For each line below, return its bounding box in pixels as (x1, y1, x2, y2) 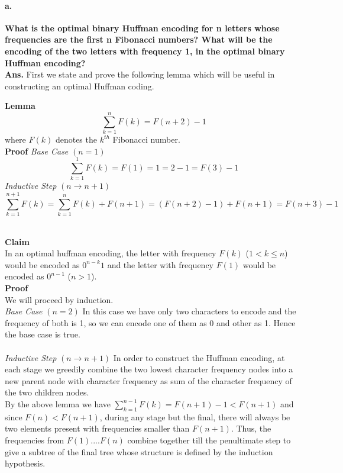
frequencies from (5, 434, 64, 446)
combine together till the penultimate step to (127, 434, 291, 446)
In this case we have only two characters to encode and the (82, 305, 296, 317)
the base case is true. (5, 328, 80, 340)
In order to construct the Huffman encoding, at (113, 351, 285, 363)
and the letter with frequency (107, 258, 213, 271)
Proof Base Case (5, 144, 69, 157)
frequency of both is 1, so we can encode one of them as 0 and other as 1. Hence (5, 316, 296, 329)
